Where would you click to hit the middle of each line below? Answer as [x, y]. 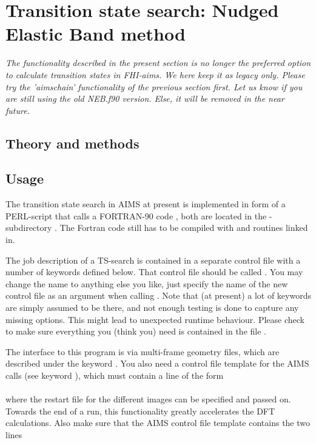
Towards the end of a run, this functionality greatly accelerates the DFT [140, 411]
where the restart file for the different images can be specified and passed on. [148, 399]
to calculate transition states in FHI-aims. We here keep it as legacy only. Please [155, 74]
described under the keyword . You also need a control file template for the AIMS [157, 363]
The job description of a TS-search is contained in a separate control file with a [153, 260]
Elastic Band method [96, 34]
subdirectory [29, 228]
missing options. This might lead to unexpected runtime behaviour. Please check [155, 319]
